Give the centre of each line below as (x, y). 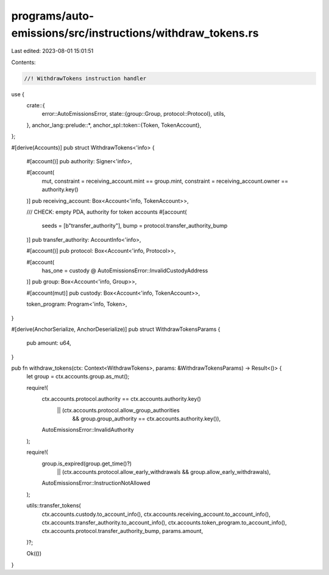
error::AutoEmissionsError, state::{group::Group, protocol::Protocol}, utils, (133, 114)
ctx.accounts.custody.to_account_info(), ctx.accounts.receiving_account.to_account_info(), (156, 514)
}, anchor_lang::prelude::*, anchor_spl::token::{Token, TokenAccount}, (114, 125)
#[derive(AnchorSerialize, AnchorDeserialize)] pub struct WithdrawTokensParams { (116, 329)
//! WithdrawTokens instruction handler (85, 78)
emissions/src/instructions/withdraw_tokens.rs (135, 33)
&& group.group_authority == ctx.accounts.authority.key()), (147, 419)
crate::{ (36, 105)
